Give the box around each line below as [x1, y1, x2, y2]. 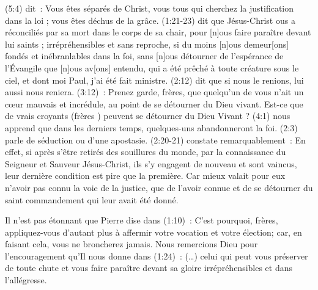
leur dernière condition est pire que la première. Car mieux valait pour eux [5, 169, 286, 182]
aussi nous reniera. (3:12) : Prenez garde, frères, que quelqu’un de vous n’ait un [5, 85, 304, 98]
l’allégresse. [5, 274, 47, 286]
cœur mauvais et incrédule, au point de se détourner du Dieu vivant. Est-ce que [5, 97, 303, 110]
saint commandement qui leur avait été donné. [5, 193, 179, 206]
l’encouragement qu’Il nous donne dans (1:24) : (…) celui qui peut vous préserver [5, 249, 308, 262]
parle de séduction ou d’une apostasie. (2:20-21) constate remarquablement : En [5, 133, 306, 146]
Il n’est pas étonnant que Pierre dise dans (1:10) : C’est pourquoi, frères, [5, 214, 278, 227]
